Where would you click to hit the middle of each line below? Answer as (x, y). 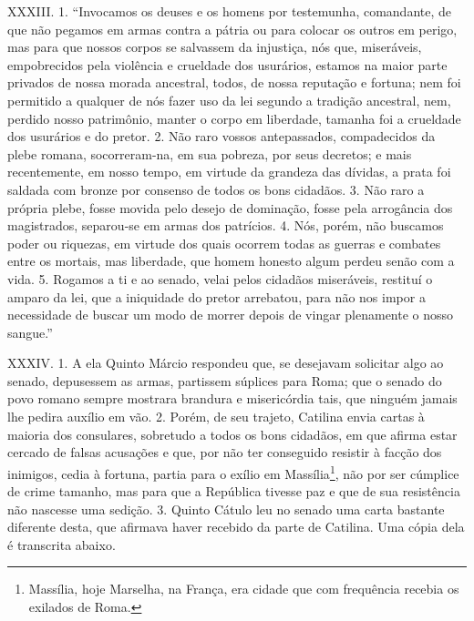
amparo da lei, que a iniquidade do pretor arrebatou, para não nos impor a (216, 296)
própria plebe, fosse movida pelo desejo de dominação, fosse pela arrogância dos (230, 207)
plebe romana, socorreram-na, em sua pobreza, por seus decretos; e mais (210, 153)
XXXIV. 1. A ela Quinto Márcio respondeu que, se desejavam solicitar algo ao (226, 363)
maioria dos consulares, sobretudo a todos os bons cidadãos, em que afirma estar (232, 434)
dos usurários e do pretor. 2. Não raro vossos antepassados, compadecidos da (222, 136)
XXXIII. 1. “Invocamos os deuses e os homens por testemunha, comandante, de (230, 11)
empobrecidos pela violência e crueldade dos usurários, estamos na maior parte (227, 64)
